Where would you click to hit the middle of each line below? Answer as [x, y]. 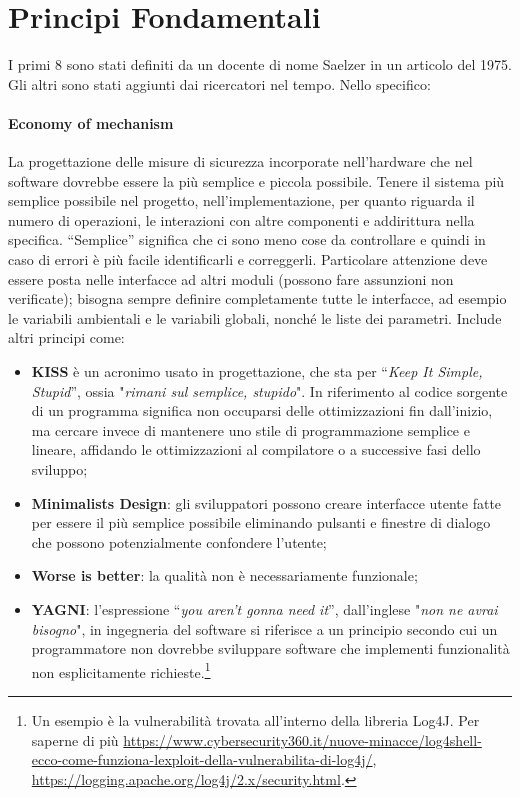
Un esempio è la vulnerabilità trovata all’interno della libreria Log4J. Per [255, 720]
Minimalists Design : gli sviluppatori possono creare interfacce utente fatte [266, 502]
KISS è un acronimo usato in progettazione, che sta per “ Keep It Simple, [257, 371]
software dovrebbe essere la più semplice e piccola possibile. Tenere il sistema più [256, 180]
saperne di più [75, 739]
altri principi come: [66, 337]
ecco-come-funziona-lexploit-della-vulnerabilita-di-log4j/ [202, 759]
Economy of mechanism [91, 122]
